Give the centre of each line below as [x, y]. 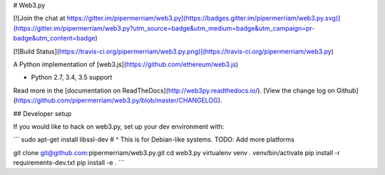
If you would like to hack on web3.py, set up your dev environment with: [119, 126]
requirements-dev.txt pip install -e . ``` [69, 163]
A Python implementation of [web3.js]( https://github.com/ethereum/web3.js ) [126, 64]
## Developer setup [42, 113]
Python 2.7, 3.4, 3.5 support [72, 78]
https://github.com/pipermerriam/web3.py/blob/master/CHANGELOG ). [119, 100]
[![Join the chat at [39, 18]
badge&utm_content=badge [54, 38]
